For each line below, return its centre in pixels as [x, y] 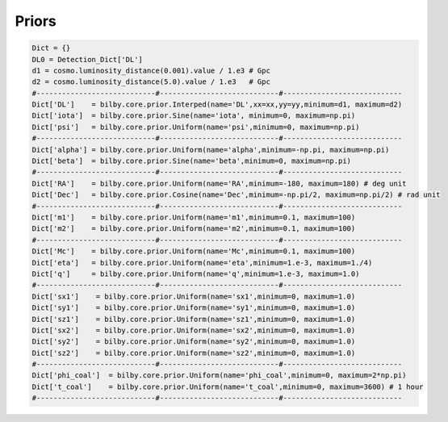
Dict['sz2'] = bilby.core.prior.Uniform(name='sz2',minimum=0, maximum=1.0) [194, 353]
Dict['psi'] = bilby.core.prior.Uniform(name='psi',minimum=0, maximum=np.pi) [196, 127]
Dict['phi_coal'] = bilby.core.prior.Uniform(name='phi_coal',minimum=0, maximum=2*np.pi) [219, 376]
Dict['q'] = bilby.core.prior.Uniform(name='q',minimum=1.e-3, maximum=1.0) [196, 274]
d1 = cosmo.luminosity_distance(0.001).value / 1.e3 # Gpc [151, 70]
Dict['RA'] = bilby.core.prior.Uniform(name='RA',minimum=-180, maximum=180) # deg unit [219, 183]
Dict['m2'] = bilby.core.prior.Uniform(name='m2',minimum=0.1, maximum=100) [194, 229]
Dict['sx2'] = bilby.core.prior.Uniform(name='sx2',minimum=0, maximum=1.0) [194, 330]
